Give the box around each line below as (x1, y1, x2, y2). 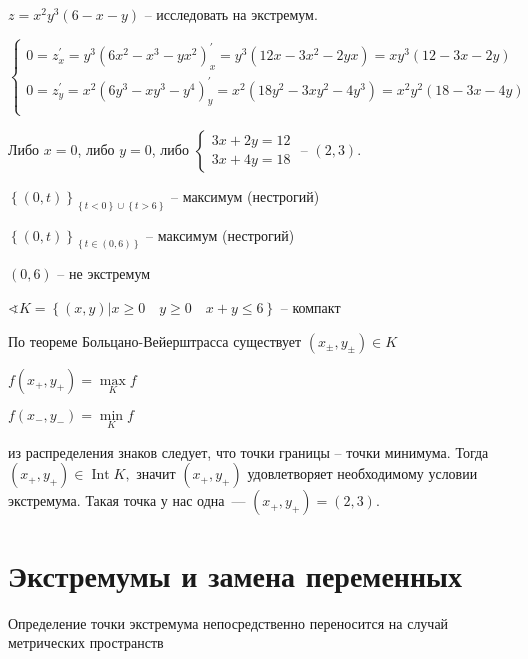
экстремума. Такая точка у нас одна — (8, 490, 246, 511)
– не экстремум (57, 263, 151, 284)
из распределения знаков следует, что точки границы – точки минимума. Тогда (8, 441, 489, 462)
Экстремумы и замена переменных (8, 554, 462, 595)
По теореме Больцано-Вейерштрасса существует (8, 330, 302, 351)
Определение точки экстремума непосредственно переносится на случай (8, 612, 449, 633)
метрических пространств (8, 632, 164, 653)
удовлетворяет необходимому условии (247, 463, 478, 484)
